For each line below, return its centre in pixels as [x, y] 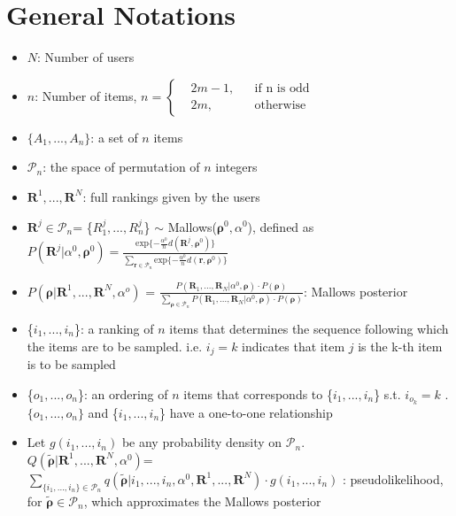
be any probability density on [202, 442]
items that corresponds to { [258, 393]
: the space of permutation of [121, 167]
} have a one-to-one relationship [246, 412]
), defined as [281, 226]
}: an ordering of [123, 393]
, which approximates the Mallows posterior [202, 501]
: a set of [114, 137]
